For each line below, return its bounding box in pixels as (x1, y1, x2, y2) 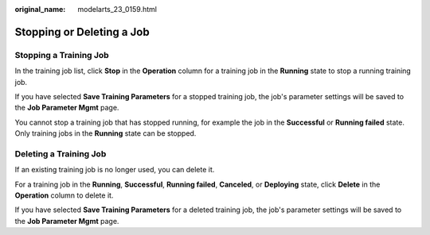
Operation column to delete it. (14, 191, 114, 200)
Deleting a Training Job (14, 148, 107, 159)
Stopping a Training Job (14, 49, 109, 60)
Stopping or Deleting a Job (14, 25, 150, 39)
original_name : (14, 5, 66, 13)
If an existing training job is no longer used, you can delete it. (14, 165, 215, 175)
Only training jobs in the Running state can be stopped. (14, 129, 197, 138)
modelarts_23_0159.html (77, 5, 157, 13)
